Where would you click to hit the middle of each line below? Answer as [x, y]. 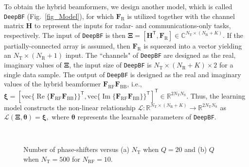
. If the [233, 35]
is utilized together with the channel [181, 16]
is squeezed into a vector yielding [193, 45]
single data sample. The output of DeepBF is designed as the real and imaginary [123, 74]
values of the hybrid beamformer [53, 84]
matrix [14, 25]
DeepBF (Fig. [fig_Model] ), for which [59, 16]
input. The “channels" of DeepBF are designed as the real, [151, 55]
